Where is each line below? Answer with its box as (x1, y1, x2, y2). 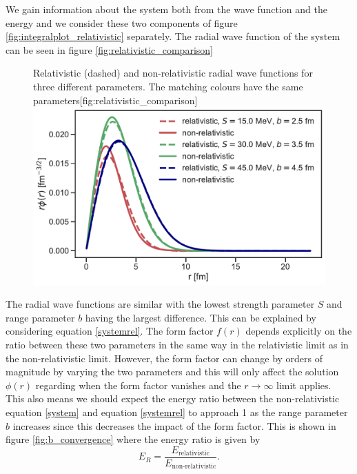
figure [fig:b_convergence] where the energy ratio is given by (6, 432, 261, 446)
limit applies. (276, 377, 331, 392)
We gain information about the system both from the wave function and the (6, 2, 327, 16)
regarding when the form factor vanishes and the (35, 377, 241, 392)
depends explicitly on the (245, 324, 352, 338)
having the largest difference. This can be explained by (85, 310, 316, 324)
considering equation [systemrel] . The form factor (6, 324, 214, 338)
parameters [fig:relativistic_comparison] (33, 92, 198, 107)
